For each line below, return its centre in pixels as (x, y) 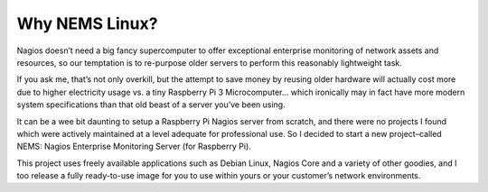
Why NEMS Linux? (87, 23)
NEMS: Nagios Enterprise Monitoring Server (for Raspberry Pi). (134, 146)
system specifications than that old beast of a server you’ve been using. (151, 105)
